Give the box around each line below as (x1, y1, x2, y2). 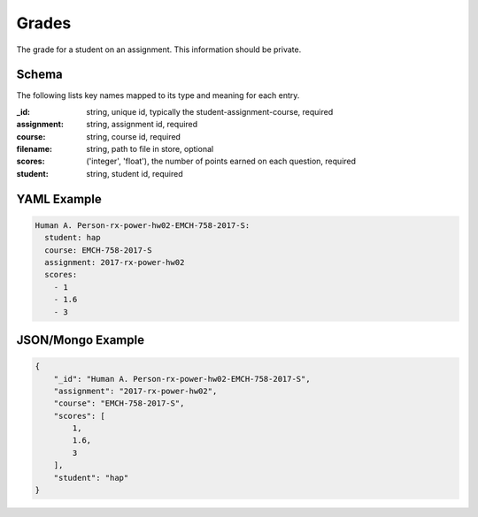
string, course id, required (86, 131, 181, 141)
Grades (16, 13, 72, 33)
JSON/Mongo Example (16, 332, 145, 347)
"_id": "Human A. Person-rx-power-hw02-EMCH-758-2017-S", (53, 374, 311, 384)
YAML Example (16, 191, 102, 207)
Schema (16, 67, 64, 82)
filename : (16, 144, 53, 155)
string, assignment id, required (86, 119, 198, 130)
